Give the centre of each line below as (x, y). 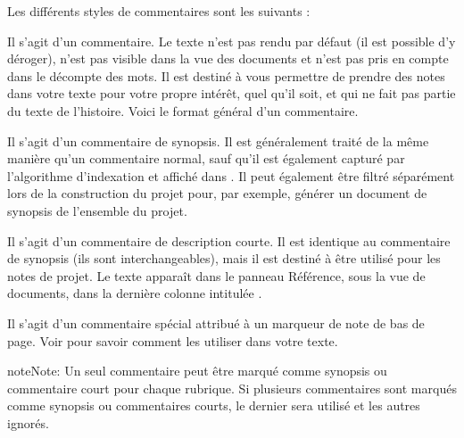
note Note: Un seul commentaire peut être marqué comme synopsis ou (197, 371)
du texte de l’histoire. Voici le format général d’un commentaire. (183, 110)
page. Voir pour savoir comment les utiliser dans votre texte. (173, 340)
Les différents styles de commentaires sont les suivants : (159, 11)
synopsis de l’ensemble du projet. (97, 210)
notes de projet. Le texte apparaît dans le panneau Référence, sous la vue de (216, 275)
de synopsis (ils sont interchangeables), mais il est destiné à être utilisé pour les (224, 258)
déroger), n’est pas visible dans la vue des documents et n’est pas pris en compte (228, 58)
